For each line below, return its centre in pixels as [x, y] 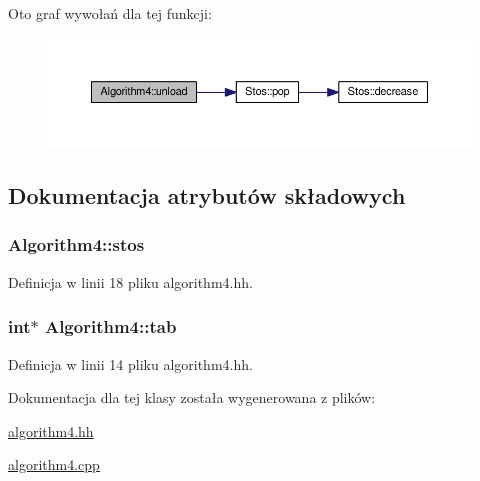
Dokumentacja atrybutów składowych [207, 195]
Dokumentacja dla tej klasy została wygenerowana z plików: [192, 397]
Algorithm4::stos [76, 244]
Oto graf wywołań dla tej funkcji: [110, 13]
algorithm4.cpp [54, 464]
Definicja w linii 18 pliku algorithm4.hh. [130, 281]
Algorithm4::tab [110, 326]
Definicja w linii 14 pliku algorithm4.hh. [130, 363]
